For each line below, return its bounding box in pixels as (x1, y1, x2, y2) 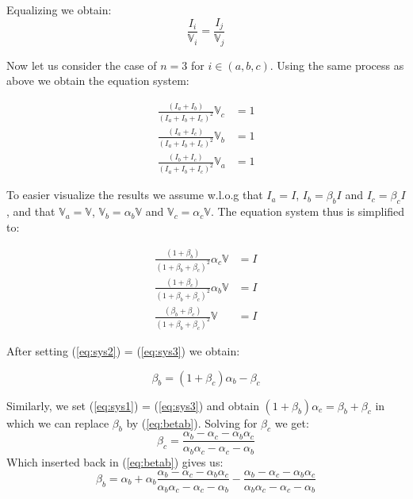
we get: (274, 414, 309, 431)
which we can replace (6, 414, 109, 431)
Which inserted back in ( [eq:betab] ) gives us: (6, 453, 224, 470)
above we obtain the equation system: (6, 72, 189, 89)
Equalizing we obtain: (6, 2, 112, 17)
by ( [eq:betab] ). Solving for (126, 414, 258, 431)
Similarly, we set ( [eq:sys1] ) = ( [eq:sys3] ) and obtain (6, 397, 259, 413)
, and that (6, 203, 55, 220)
